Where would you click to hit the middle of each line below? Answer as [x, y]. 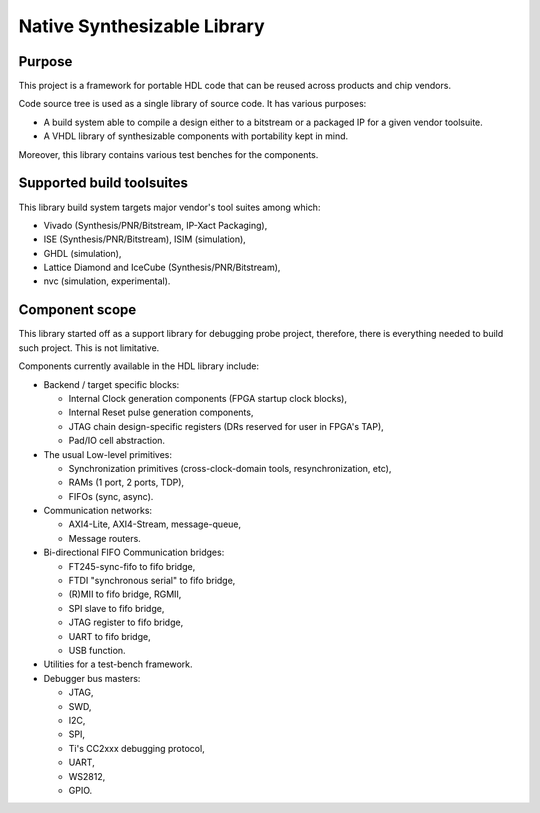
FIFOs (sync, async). [111, 496]
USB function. [97, 650]
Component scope [77, 310]
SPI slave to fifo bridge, [116, 608]
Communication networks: [98, 511]
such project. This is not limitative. [89, 347]
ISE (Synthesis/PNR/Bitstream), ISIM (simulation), [145, 239]
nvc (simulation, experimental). [107, 281]
